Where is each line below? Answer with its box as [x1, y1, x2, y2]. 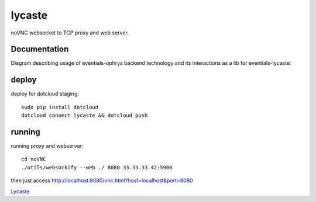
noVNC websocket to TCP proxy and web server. [11, 29, 129, 36]
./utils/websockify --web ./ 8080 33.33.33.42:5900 [21, 164, 173, 170]
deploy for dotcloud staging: [11, 90, 79, 97]
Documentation [11, 44, 69, 54]
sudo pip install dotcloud [21, 104, 99, 110]
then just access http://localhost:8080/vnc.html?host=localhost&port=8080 [11, 177, 193, 184]
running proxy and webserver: [11, 142, 84, 149]
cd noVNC [21, 156, 46, 163]
